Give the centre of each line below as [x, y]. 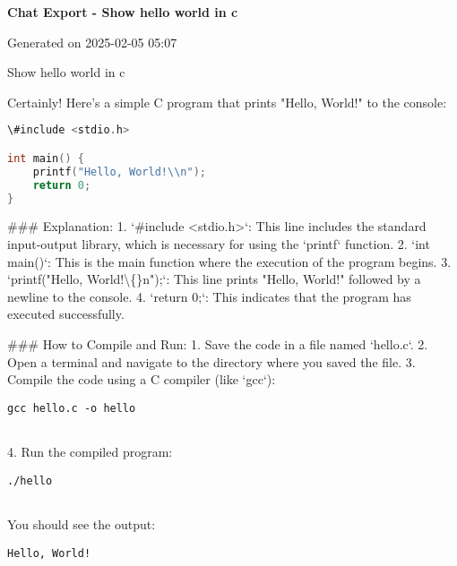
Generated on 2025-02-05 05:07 [92, 42]
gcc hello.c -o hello [72, 408]
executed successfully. [66, 314]
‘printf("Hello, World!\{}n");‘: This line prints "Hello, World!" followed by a [214, 279]
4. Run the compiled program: [90, 452]
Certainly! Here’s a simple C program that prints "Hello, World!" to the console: [227, 102]
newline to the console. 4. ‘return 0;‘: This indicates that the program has [209, 296]
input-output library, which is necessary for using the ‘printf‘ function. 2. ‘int [219, 244]
